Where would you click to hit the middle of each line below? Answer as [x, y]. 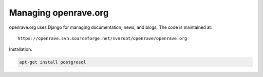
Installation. [21, 49]
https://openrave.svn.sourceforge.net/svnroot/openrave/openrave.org [103, 38]
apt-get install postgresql [53, 62]
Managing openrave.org [59, 13]
